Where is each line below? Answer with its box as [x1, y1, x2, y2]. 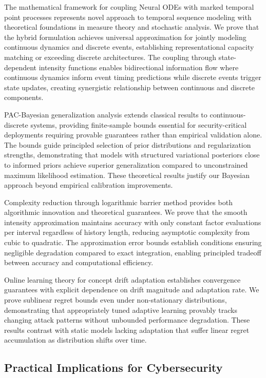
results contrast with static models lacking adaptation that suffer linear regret [4, 324, 250, 335]
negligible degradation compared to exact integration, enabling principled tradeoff [4, 247, 261, 257]
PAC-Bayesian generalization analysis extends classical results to [4, 109, 207, 120]
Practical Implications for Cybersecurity [4, 360, 223, 375]
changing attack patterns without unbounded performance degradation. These [4, 314, 250, 325]
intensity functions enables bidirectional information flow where [39, 62, 239, 72]
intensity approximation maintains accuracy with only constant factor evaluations [4, 216, 261, 227]
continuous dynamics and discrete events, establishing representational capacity [4, 42, 254, 52]
